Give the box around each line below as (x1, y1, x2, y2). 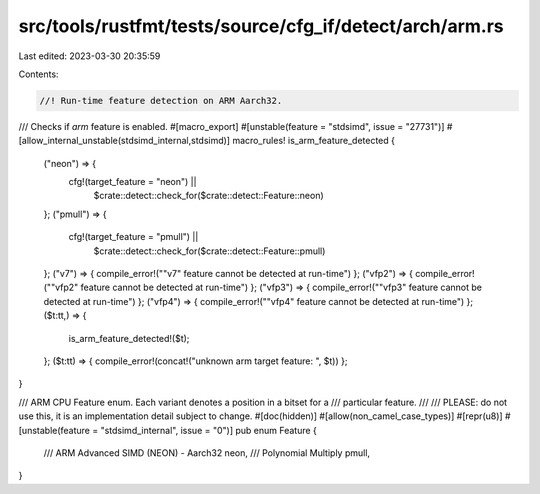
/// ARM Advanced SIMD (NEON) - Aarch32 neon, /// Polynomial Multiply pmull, (43, 446, 370, 459)
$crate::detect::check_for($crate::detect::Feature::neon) (93, 190, 324, 202)
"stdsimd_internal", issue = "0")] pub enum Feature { (100, 424, 317, 436)
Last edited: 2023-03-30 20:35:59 (18, 50, 161, 62)
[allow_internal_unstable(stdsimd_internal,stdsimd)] (18, 135, 230, 147)
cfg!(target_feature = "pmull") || (68, 231, 199, 243)
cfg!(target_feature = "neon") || (68, 176, 197, 188)
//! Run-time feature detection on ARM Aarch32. (39, 95, 283, 106)
